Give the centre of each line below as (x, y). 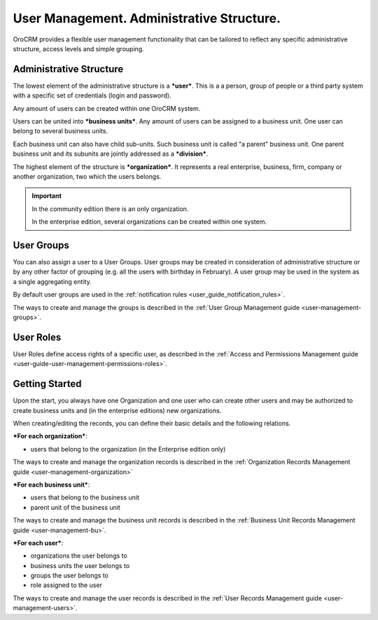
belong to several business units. (61, 131)
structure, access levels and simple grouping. (78, 48)
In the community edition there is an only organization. (110, 209)
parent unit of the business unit (75, 507)
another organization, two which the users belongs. (87, 176)
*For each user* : (38, 543)
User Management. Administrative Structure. (147, 18)
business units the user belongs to (80, 565)
